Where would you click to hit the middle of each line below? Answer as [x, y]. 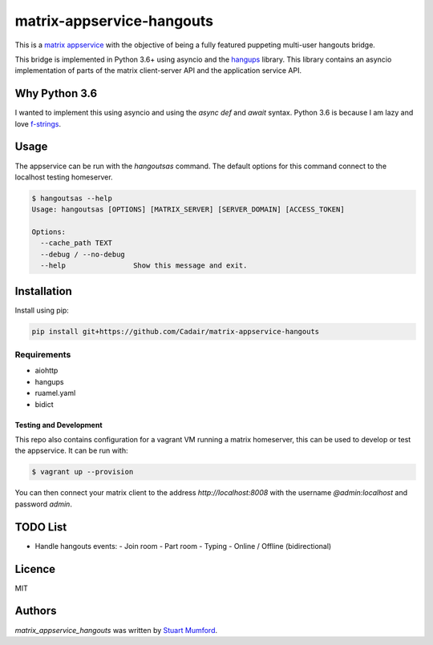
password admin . [43, 504]
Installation [43, 291]
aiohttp [47, 371]
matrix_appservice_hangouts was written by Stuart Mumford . [116, 630]
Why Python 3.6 [56, 93]
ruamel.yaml [55, 393]
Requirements [43, 355]
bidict [44, 404]
